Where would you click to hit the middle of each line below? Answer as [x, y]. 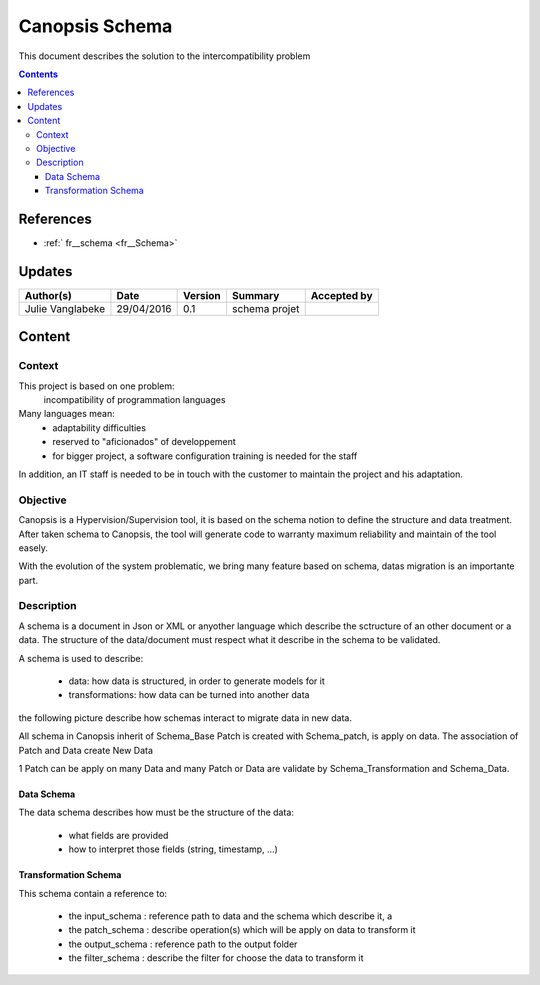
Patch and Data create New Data [86, 750]
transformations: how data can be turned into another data [189, 695]
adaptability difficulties [99, 427]
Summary [255, 295]
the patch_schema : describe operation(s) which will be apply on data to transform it [242, 930]
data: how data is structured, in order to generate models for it [196, 681]
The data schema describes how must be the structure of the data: [156, 812]
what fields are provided [118, 835]
